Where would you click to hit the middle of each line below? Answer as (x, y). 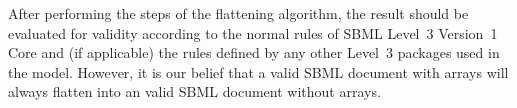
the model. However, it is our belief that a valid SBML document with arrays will (258, 71)
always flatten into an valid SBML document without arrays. (194, 91)
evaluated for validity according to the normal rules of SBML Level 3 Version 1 (253, 32)
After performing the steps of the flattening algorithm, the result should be (238, 13)
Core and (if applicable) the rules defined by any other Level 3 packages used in (254, 52)
